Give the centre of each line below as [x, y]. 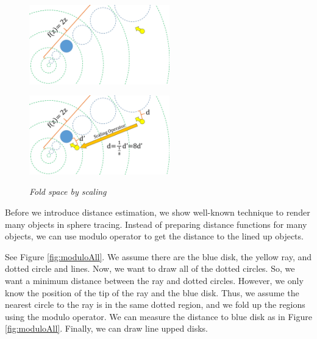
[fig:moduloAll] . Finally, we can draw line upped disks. [106, 328]
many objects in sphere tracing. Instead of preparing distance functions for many [156, 224]
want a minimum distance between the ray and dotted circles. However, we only [154, 280]
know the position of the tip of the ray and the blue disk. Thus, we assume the [152, 292]
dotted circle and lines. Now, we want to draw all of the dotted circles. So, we [150, 268]
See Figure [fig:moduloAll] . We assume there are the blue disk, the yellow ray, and [158, 256]
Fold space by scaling [68, 191]
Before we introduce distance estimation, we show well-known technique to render [158, 212]
